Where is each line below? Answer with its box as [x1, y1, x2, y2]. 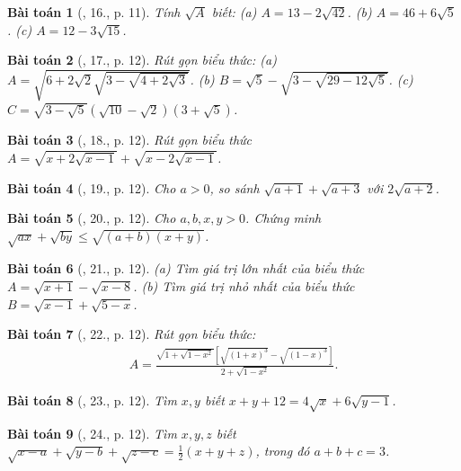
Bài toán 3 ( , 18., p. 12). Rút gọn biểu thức [7, 130, 253, 149]
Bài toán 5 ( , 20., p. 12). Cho [7, 209, 176, 227]
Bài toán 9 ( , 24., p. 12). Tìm [7, 423, 177, 442]
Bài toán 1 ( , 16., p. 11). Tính [7, 3, 181, 21]
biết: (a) [211, 3, 257, 21]
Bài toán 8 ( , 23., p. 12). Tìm [7, 390, 177, 409]
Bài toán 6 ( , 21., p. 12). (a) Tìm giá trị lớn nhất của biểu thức [7, 259, 365, 278]
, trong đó [255, 441, 310, 460]
